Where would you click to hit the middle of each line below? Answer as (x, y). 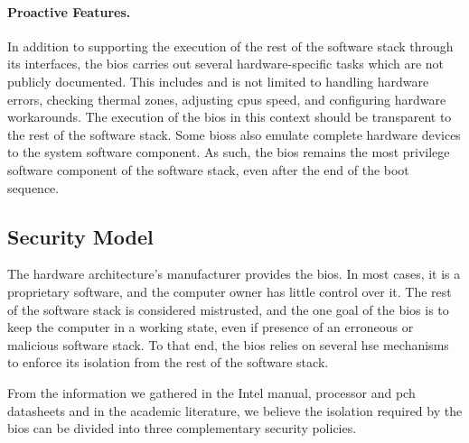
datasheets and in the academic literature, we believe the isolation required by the (235, 410)
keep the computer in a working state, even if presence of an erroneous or (211, 327)
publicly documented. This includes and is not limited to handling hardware (218, 81)
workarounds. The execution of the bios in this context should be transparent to (230, 117)
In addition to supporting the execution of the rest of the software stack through (230, 46)
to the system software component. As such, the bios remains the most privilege (229, 152)
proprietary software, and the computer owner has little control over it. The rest (230, 291)
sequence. (33, 187)
